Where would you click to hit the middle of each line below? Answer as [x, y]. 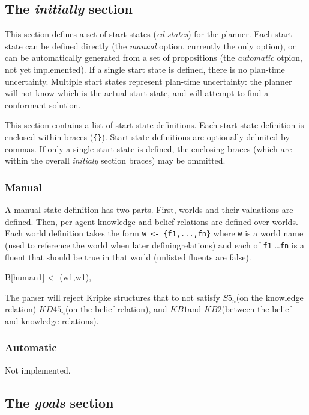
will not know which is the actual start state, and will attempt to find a [137, 93]
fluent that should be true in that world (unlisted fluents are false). [128, 257]
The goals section [59, 402]
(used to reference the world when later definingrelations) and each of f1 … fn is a [154, 244]
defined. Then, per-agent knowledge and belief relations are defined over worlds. [151, 221]
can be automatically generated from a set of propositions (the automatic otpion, [154, 57]
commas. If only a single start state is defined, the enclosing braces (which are [148, 148]
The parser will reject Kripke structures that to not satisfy [112, 297]
